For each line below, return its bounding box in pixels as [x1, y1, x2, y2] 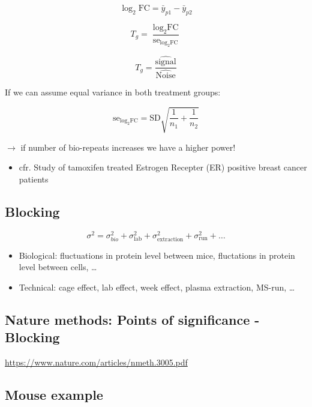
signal [155, 58, 176, 67]
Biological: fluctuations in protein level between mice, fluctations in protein [19, 249, 295, 261]
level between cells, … [19, 261, 97, 273]
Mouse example [5, 385, 103, 404]
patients [19, 172, 49, 185]
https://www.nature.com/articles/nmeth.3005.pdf [5, 356, 188, 369]
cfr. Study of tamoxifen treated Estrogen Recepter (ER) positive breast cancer [19, 161, 307, 173]
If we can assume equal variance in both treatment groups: [5, 86, 221, 98]
